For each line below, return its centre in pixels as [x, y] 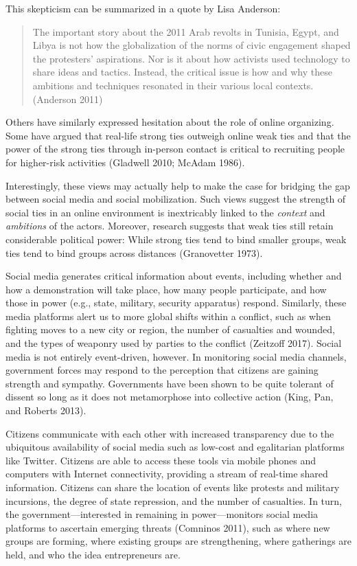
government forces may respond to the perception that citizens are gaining [162, 370]
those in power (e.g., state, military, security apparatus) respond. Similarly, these [176, 303]
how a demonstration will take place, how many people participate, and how [166, 289]
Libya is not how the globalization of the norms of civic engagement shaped [192, 45]
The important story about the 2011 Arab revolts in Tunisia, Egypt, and [186, 31]
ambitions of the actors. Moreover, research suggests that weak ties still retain [170, 226]
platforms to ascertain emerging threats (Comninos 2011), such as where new [168, 527]
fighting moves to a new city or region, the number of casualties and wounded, [170, 329]
